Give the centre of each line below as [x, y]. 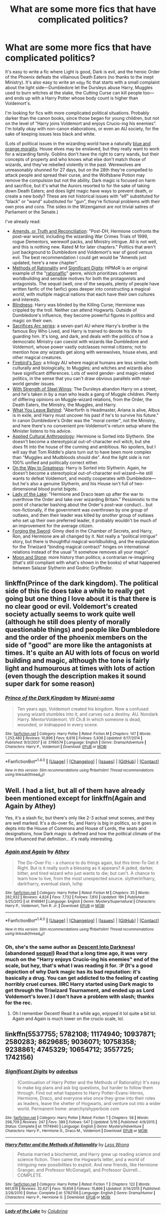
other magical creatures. [37, 357]
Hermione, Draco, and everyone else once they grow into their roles [86, 1098]
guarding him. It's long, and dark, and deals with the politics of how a [83, 336]
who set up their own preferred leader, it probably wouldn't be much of [84, 520]
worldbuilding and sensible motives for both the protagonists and [79, 278]
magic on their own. [32, 320]
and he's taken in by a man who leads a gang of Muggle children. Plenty [86, 394]
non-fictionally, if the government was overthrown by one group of [80, 510]
